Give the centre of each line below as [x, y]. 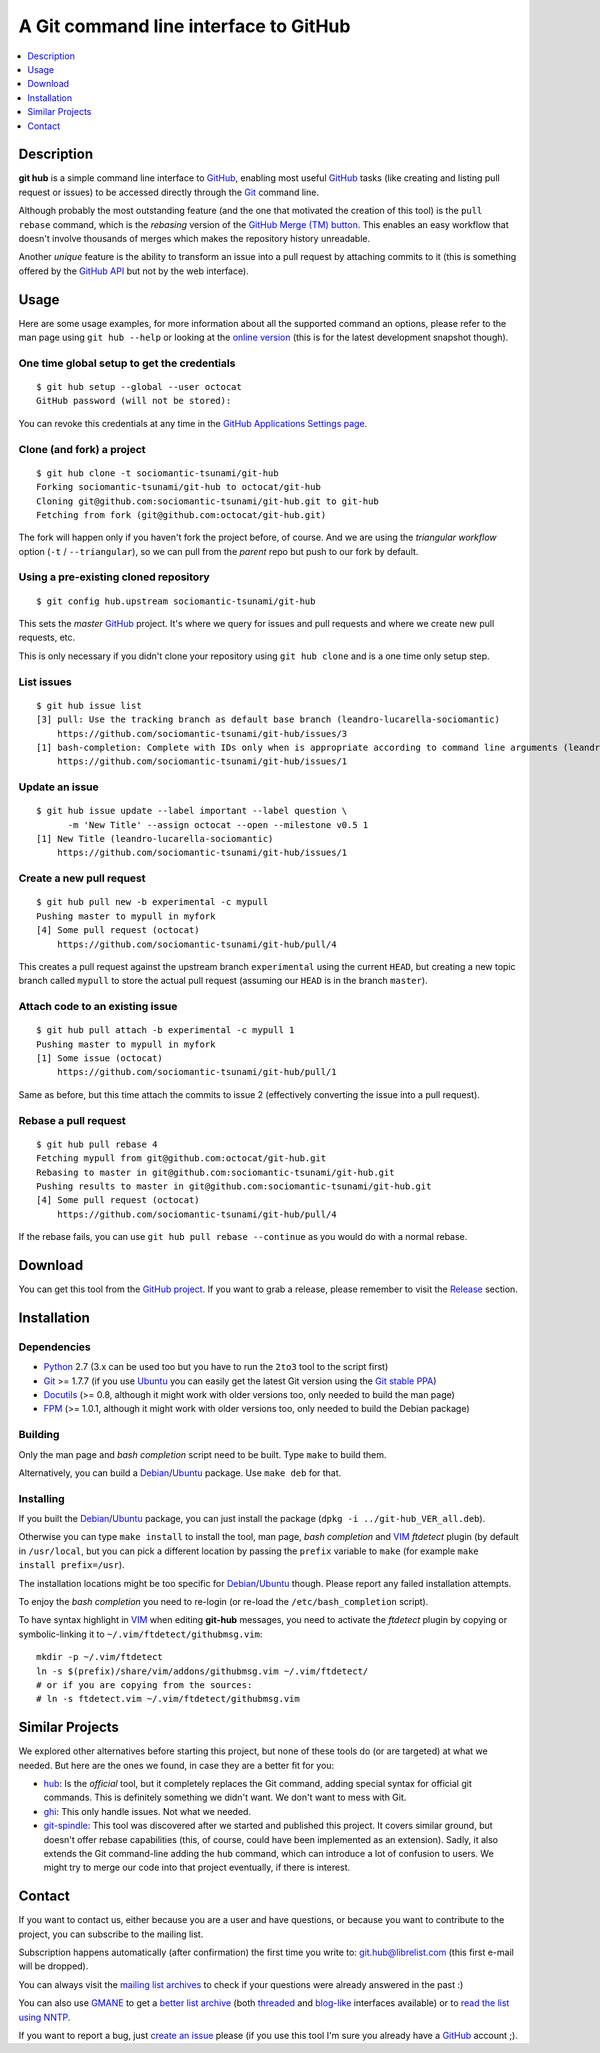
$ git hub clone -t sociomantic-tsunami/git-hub [157, 473]
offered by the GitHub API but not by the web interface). [133, 271]
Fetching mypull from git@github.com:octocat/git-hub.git [181, 1158]
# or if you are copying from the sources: [144, 1684]
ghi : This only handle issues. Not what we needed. [147, 1811]
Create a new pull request [82, 878]
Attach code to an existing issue [98, 1007]
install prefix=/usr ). [71, 1565]
